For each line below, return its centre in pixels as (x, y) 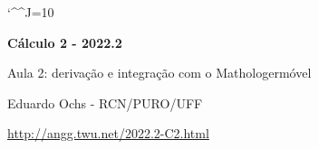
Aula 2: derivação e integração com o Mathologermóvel (159, 73)
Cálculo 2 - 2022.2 (65, 42)
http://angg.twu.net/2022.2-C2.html (108, 133)
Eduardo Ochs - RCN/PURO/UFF (105, 102)
